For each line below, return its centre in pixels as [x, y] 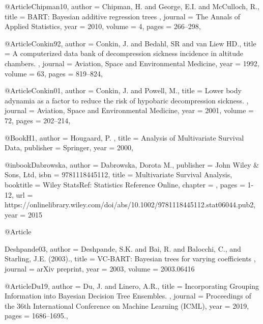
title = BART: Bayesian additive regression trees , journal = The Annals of [123, 16]
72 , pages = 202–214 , [38, 120]
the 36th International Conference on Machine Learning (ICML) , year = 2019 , [127, 305]
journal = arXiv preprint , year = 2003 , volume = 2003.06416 [100, 269]
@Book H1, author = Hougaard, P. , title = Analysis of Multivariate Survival [124, 137]
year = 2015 [23, 214]
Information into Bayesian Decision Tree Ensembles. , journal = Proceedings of [128, 296]
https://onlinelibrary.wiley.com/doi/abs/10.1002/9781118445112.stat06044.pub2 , [130, 205]
